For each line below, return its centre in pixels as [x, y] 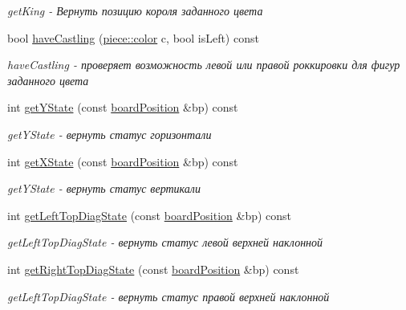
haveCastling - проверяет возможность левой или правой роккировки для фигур [204, 65]
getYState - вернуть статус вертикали [104, 188]
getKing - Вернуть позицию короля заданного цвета [135, 10]
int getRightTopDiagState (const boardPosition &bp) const [153, 269]
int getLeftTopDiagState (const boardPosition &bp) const [150, 215]
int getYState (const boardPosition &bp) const [123, 107]
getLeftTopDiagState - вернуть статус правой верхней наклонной [168, 296]
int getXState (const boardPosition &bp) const [123, 161]
